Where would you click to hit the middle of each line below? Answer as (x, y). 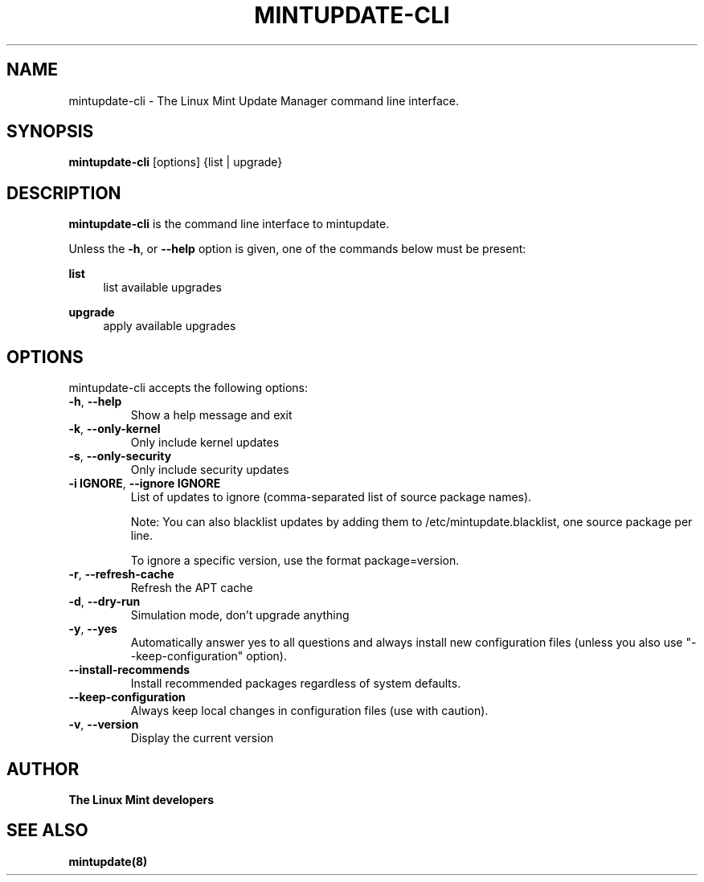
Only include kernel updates (205, 443)
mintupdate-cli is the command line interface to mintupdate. (229, 224)
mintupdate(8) (108, 861)
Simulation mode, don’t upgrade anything (240, 615)
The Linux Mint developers (141, 799)
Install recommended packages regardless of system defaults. (296, 684)
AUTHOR (43, 769)
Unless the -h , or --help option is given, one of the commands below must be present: (297, 249)
